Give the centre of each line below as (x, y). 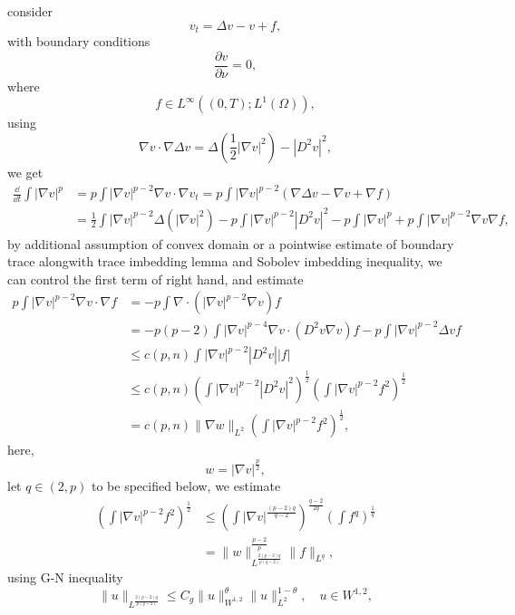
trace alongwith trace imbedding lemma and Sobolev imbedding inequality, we (225, 261)
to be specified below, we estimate (186, 486)
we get (25, 172)
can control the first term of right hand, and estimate (155, 279)
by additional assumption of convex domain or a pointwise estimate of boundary (231, 243)
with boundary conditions (79, 41)
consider (30, 11)
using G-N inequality (65, 577)
